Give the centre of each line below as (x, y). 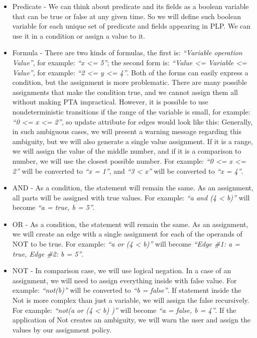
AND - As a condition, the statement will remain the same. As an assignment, (133, 188)
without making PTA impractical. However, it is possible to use (110, 102)
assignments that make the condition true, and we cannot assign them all (125, 92)
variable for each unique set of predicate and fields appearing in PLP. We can (132, 26)
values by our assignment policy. (62, 329)
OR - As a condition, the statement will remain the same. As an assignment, (130, 224)
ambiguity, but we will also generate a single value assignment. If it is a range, (133, 141)
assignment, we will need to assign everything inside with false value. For (124, 280)
